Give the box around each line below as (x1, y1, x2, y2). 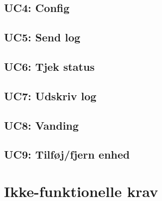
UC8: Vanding (4, 117, 79, 133)
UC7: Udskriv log (4, 88, 97, 103)
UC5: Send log (4, 29, 81, 45)
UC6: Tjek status (4, 58, 95, 74)
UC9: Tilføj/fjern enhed (4, 147, 130, 162)
